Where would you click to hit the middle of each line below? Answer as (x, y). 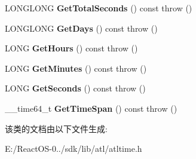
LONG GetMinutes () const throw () (76, 68)
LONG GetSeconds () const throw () (75, 88)
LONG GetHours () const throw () (71, 48)
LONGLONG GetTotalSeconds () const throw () (99, 8)
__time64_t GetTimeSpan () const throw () (91, 108)
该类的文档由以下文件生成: (56, 128)
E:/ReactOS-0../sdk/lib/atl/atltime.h (73, 149)
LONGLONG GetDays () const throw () (81, 28)
